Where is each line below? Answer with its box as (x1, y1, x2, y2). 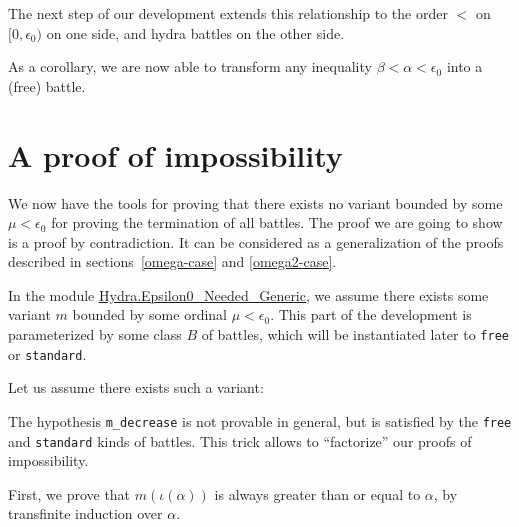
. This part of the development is (270, 304, 472, 325)
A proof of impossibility (8, 134, 343, 175)
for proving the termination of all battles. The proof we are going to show (51, 212, 503, 233)
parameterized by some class (8, 324, 182, 345)
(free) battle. (8, 75, 86, 96)
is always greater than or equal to (214, 483, 421, 504)
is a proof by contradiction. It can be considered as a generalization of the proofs (8, 231, 504, 252)
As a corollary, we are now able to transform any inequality (8, 56, 372, 77)
